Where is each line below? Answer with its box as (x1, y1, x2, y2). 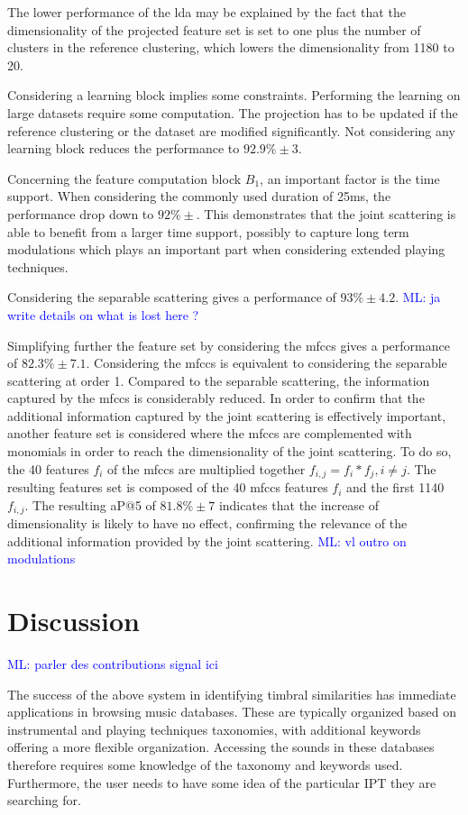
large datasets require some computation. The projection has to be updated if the (7, 103, 458, 122)
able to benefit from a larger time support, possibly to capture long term (7, 222, 409, 241)
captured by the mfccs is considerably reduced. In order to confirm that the (7, 389, 425, 407)
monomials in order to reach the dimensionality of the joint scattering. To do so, (7, 442, 452, 461)
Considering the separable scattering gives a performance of (7, 288, 336, 307)
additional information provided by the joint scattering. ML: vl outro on (7, 531, 407, 550)
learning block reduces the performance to (7, 139, 240, 158)
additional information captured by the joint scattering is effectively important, (7, 406, 446, 425)
